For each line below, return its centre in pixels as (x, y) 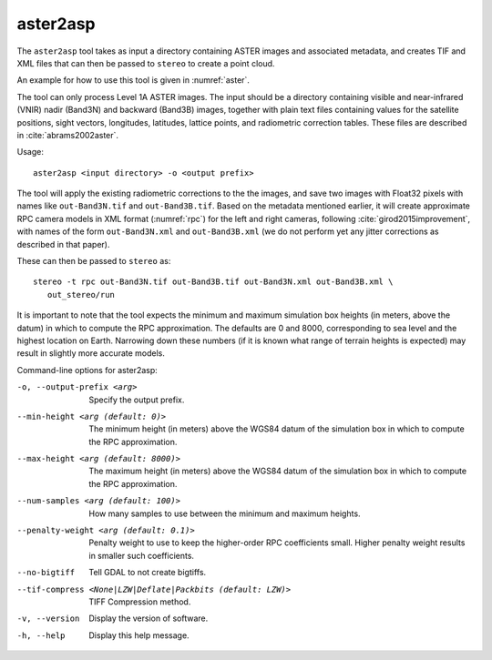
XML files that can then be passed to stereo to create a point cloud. (146, 63)
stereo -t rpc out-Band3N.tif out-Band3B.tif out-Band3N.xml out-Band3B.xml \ (213, 282)
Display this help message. (139, 635)
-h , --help (41, 635)
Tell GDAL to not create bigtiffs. (148, 573)
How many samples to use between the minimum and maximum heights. (225, 513)
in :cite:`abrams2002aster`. (67, 135)
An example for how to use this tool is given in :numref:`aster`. (133, 80)
